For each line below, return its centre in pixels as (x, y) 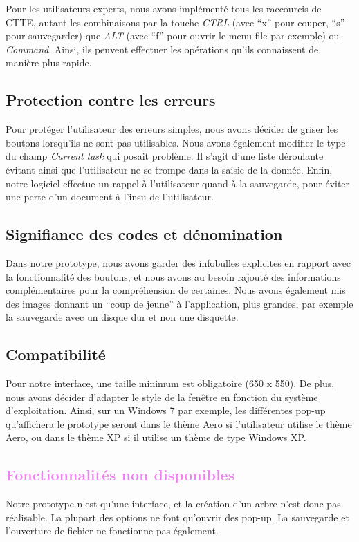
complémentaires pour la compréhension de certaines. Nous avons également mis (176, 290)
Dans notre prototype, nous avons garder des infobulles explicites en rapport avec (178, 262)
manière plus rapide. (49, 63)
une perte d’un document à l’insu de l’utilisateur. (110, 197)
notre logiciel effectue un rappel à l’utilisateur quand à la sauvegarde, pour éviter (178, 183)
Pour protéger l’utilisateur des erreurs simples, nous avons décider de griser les (172, 129)
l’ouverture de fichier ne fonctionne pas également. (112, 531)
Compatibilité (56, 354)
